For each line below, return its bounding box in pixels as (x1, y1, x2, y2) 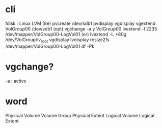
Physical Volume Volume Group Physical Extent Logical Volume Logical (5, 112, 154, 118)
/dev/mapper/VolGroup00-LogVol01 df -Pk (5, 43, 95, 49)
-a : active (5, 78, 26, 84)
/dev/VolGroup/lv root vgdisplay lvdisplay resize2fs (5, 37, 110, 44)
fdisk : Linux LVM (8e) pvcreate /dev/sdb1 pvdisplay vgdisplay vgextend (5, 20, 156, 26)
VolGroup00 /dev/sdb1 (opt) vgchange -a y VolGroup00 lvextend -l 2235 (5, 25, 157, 31)
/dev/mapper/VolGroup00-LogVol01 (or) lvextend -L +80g (5, 31, 127, 37)
